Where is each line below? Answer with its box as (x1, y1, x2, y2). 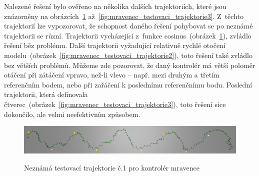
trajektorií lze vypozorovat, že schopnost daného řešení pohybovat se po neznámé (4, 20, 253, 31)
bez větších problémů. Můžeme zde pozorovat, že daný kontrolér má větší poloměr (4, 59, 255, 70)
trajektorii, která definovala (4, 89, 88, 99)
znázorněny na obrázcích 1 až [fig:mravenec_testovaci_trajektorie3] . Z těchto (4, 10, 243, 21)
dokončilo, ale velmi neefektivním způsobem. (4, 108, 140, 119)
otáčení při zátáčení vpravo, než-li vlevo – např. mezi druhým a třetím (4, 69, 219, 80)
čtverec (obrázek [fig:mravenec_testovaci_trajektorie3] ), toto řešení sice (4, 98, 226, 109)
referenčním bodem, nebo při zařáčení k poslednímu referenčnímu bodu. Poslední (4, 79, 252, 89)
